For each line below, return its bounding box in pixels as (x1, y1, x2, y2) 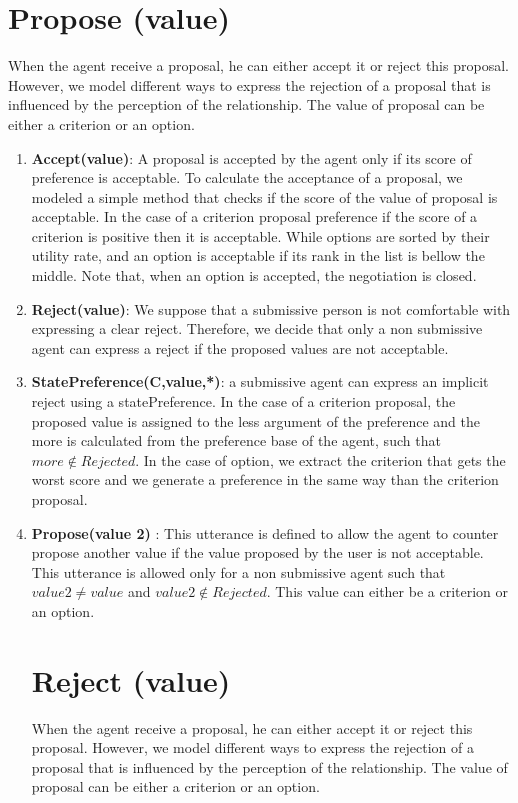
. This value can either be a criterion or (266, 581, 509, 602)
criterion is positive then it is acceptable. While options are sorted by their (31, 225, 490, 246)
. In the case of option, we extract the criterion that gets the (135, 449, 506, 470)
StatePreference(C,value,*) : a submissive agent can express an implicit (31, 371, 489, 392)
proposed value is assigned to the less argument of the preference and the (31, 410, 480, 431)
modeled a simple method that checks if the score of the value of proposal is (31, 186, 498, 207)
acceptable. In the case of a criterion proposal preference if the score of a (31, 206, 478, 227)
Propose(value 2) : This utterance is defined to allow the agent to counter (31, 522, 499, 543)
